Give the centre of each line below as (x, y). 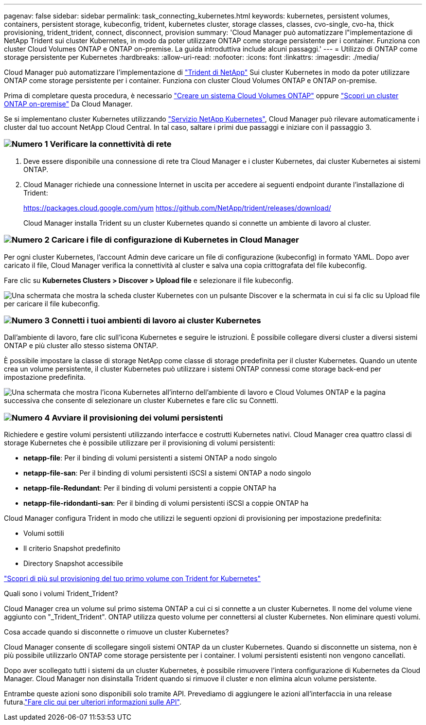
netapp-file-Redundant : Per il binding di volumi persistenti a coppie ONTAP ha (150, 488)
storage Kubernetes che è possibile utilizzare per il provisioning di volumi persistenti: (140, 443)
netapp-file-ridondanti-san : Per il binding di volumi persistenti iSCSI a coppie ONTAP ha (166, 503)
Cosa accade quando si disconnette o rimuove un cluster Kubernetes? (116, 632)
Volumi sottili (44, 533)
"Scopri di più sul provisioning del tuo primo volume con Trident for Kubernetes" (133, 578)
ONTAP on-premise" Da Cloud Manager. (68, 104)
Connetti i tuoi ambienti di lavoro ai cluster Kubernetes (156, 320)
